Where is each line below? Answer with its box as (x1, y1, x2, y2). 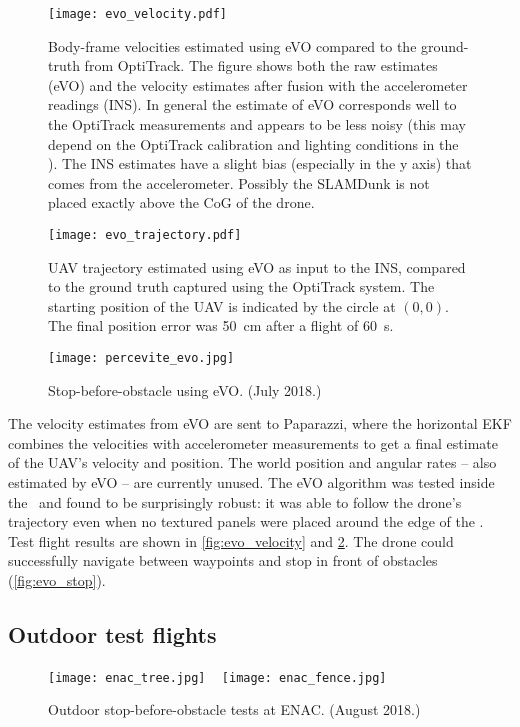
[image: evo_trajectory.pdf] (48, 228, 242, 242)
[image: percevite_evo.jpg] (48, 351, 235, 366)
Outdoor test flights (8, 619, 217, 650)
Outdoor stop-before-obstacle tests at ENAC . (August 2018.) (48, 699, 421, 720)
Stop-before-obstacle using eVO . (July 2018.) (48, 379, 322, 400)
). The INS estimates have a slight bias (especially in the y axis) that (48, 153, 472, 174)
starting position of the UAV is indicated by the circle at (48, 295, 396, 316)
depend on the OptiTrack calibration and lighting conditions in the (48, 133, 459, 154)
